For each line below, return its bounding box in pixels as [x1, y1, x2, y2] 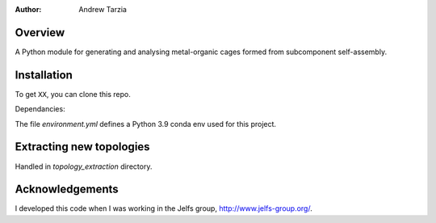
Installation [15, 68, 73, 82]
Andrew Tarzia [78, 5, 127, 14]
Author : [15, 5, 42, 14]
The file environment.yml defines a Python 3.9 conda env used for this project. [15, 119, 277, 128]
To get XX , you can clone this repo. [15, 89, 131, 99]
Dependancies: [15, 104, 65, 114]
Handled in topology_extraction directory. [15, 162, 153, 171]
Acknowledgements [15, 183, 119, 196]
